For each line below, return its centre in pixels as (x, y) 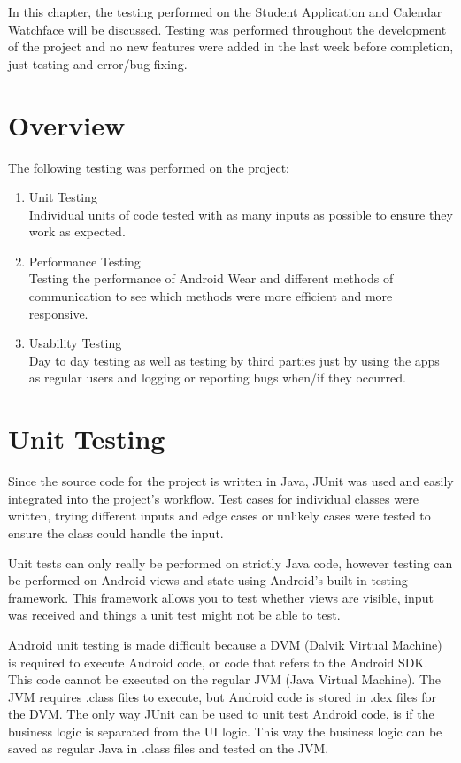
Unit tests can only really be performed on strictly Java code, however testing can (230, 563)
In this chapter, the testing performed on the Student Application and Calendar (225, 12)
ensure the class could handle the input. (116, 532)
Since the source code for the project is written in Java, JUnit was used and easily (231, 481)
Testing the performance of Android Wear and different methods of (211, 278)
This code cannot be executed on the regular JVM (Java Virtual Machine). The (225, 679)
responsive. (58, 313)
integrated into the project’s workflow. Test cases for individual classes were (213, 498)
